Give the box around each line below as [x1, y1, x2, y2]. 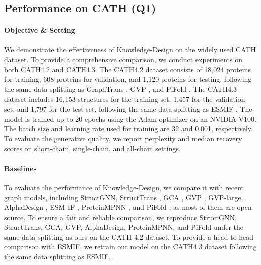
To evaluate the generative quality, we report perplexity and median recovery [4, 133, 242, 143]
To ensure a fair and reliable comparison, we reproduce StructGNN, [27, 211, 237, 222]
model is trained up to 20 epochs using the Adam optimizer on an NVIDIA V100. [4, 113, 256, 124]
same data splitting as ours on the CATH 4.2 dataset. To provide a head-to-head [4, 231, 254, 242]
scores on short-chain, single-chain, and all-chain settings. [4, 143, 181, 153]
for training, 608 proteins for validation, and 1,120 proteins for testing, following [4, 74, 252, 84]
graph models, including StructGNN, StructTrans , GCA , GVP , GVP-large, [4, 192, 243, 202]
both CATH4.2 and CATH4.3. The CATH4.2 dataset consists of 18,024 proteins [4, 64, 251, 74]
